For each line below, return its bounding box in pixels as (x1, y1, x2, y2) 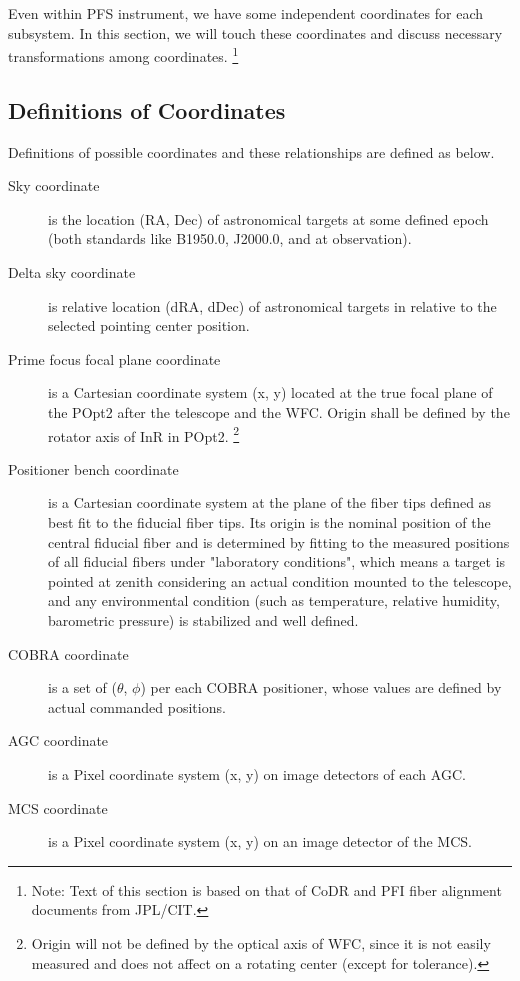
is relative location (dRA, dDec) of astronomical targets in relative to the (48, 295, 497, 316)
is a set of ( (48, 677, 117, 698)
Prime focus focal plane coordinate (8, 348, 221, 369)
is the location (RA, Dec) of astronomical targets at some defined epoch (48, 208, 489, 229)
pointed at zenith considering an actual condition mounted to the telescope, (48, 570, 512, 591)
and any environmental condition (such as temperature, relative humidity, (48, 590, 500, 611)
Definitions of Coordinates (8, 94, 286, 125)
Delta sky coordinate (8, 262, 136, 283)
